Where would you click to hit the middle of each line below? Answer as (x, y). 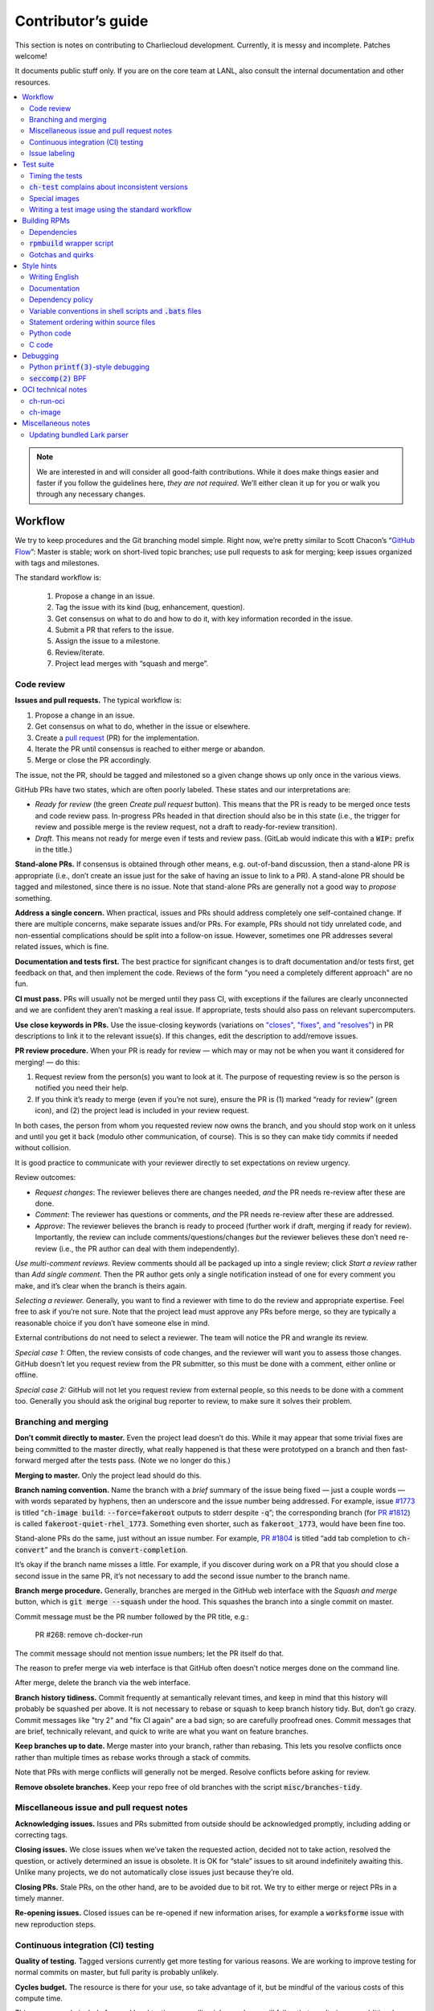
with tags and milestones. (57, 563)
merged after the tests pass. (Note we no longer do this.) (137, 1461)
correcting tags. (41, 1835)
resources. (33, 82)
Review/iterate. (80, 652)
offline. (27, 1375)
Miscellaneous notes (56, 423)
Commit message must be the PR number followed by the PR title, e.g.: (132, 1616)
